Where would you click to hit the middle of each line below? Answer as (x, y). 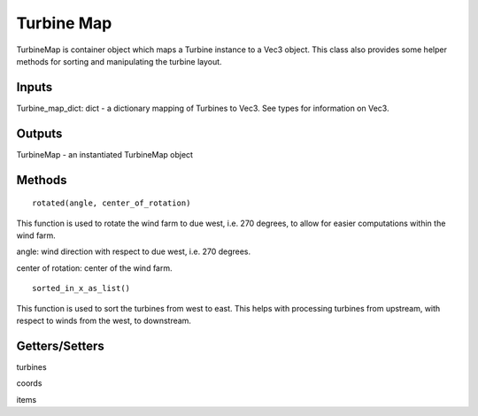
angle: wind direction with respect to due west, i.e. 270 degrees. (134, 251)
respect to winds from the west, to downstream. (104, 320)
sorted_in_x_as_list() (81, 289)
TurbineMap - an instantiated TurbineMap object (105, 154)
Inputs (35, 87)
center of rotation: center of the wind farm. (94, 268)
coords (29, 383)
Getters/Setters (61, 346)
